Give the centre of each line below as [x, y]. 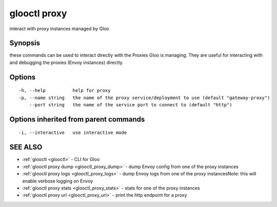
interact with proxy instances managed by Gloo [60, 29]
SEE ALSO [26, 147]
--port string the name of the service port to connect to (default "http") [131, 105]
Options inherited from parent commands [77, 119]
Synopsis [25, 43]
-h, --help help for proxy [65, 90]
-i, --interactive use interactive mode [73, 133]
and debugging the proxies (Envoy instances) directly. [66, 62]
